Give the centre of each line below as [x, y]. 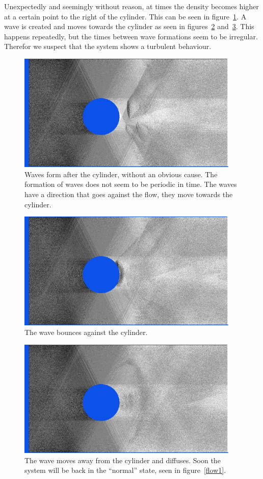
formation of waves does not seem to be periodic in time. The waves [131, 184]
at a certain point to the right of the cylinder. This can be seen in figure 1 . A [125, 16]
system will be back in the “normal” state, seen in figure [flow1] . [125, 470]
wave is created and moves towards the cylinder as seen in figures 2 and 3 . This [129, 26]
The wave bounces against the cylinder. [86, 332]
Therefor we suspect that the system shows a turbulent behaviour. [108, 46]
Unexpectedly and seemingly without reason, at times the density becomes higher [131, 6]
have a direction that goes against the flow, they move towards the [129, 194]
